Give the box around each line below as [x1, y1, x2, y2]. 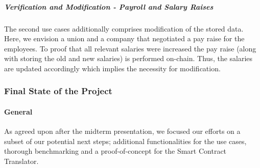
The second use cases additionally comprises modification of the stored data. [4, 23, 244, 34]
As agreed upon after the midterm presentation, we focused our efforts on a [4, 126, 241, 136]
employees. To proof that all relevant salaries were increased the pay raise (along [4, 43, 256, 53]
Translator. [4, 155, 39, 166]
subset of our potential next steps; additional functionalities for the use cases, [4, 135, 247, 146]
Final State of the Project [4, 85, 112, 97]
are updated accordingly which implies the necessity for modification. [4, 63, 221, 73]
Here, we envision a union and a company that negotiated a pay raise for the [4, 33, 245, 44]
